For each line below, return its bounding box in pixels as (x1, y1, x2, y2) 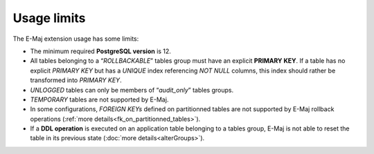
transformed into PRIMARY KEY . (30, 76, 122, 84)
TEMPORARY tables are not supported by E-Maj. (30, 95, 169, 104)
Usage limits (12, 10, 86, 26)
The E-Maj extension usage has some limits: (12, 35, 139, 43)
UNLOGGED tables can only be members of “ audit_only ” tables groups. (30, 86, 234, 94)
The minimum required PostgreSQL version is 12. (30, 47, 171, 55)
